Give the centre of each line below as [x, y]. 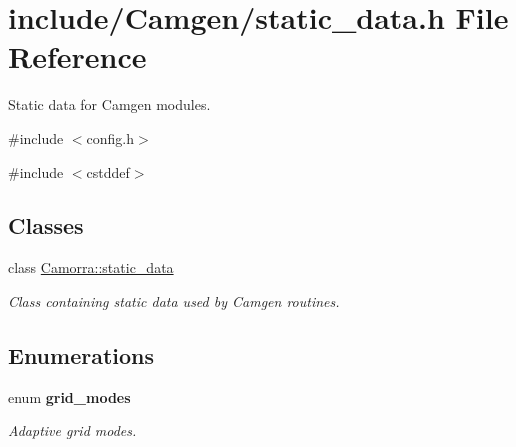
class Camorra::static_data [91, 267]
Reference [77, 56]
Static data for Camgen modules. [109, 104]
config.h [110, 137]
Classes [46, 225]
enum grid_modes [69, 396]
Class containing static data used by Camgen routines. [174, 300]
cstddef [108, 171]
